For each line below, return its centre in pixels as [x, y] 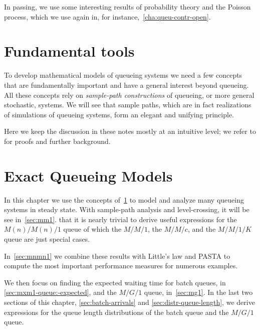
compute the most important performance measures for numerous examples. [121, 266]
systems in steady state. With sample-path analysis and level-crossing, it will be [127, 209]
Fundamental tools [69, 51]
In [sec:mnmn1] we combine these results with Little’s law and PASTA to [117, 256]
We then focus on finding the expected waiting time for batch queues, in [115, 282]
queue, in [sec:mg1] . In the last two [198, 292]
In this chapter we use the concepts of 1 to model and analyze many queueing [124, 199]
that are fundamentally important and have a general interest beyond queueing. [126, 85]
